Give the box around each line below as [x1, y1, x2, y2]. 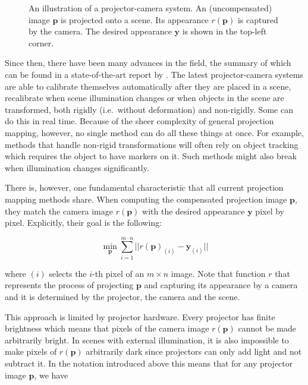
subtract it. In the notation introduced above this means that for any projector [5, 356, 293, 369]
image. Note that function [171, 267, 266, 279]
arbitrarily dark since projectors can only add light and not [86, 345, 302, 358]
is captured [237, 13, 278, 26]
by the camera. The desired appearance [29, 25, 172, 37]
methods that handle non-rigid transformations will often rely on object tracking [5, 138, 298, 150]
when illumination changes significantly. [5, 161, 149, 173]
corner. [29, 36, 54, 49]
